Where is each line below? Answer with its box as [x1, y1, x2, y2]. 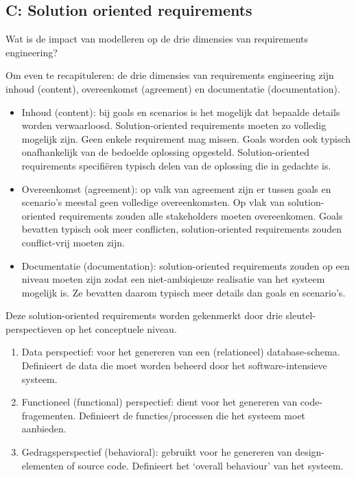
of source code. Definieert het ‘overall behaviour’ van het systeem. [67, 458, 344, 472]
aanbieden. [21, 421, 67, 436]
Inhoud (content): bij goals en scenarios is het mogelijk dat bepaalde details [21, 104, 340, 119]
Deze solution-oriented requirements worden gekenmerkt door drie [5, 308, 283, 323]
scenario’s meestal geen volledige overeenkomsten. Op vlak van [21, 195, 285, 209]
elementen [21, 458, 64, 472]
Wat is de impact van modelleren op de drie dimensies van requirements [5, 32, 309, 46]
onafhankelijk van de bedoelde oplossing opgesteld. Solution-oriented [21, 145, 309, 159]
